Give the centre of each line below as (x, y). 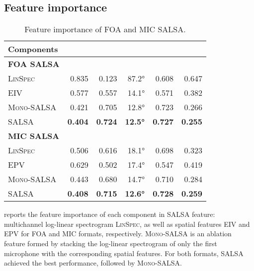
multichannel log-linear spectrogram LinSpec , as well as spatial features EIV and (127, 224)
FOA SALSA (34, 64)
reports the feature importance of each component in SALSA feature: (110, 214)
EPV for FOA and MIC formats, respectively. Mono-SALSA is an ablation (118, 234)
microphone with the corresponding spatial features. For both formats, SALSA (124, 253)
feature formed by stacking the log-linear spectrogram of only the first (111, 243)
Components (33, 49)
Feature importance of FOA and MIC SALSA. (105, 29)
